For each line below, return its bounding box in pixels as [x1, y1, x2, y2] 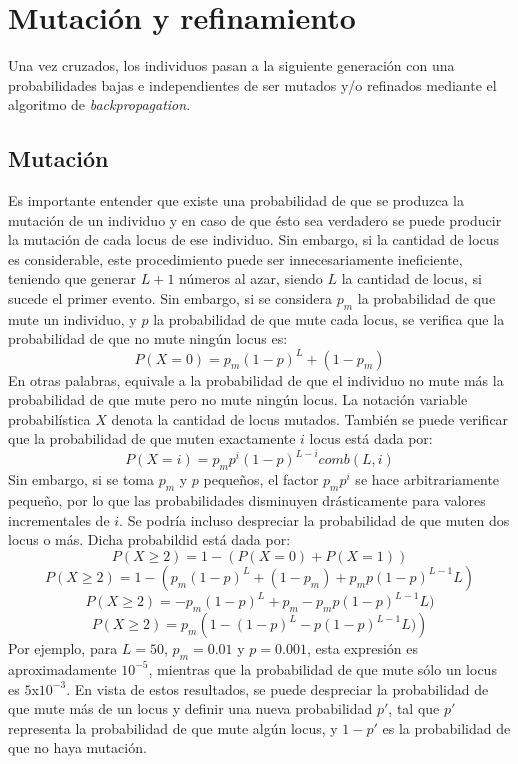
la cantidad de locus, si [341, 268, 482, 289]
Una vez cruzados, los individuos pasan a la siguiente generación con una [8, 55, 455, 76]
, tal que [388, 698, 440, 719]
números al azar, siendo [179, 268, 323, 289]
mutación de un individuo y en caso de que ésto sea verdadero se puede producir [8, 209, 502, 230]
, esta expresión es [306, 638, 419, 659]
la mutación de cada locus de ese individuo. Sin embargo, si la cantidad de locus [8, 229, 500, 250]
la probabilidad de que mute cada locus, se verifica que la [153, 308, 505, 329]
